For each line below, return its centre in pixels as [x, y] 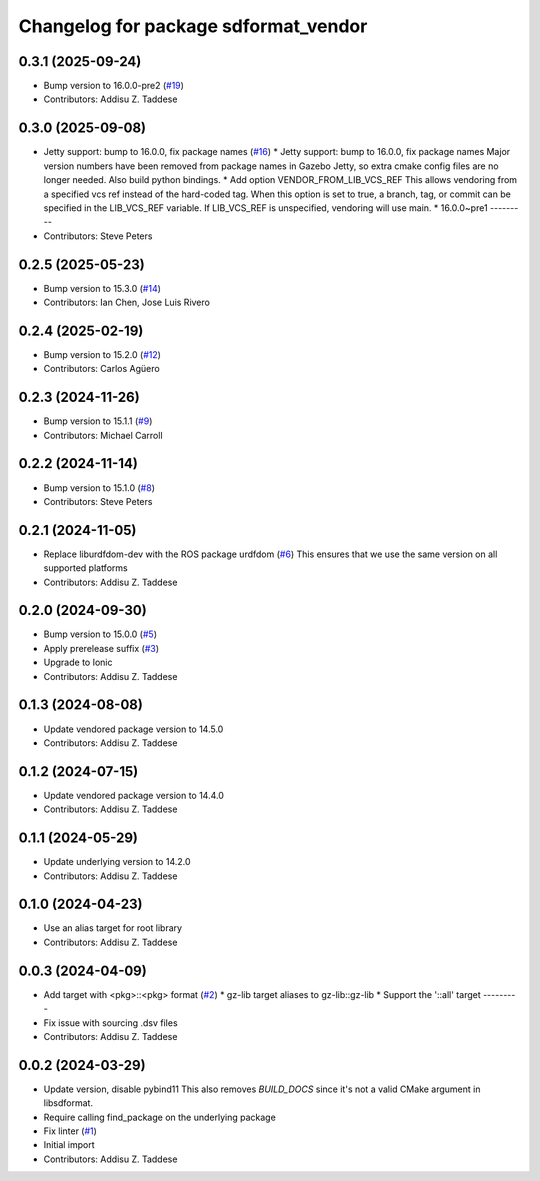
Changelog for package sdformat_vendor [193, 26]
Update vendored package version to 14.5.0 [133, 729]
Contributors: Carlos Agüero [101, 369]
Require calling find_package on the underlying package [160, 1117]
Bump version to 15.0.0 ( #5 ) [100, 634]
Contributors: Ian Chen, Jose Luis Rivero [126, 302]
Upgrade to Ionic [78, 662]
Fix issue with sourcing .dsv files [111, 1022]
